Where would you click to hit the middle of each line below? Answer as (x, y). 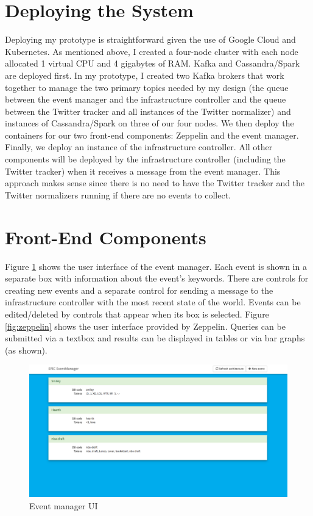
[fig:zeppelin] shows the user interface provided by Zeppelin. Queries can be (145, 326)
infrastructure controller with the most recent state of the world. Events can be (153, 302)
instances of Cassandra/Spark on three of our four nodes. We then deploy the (149, 123)
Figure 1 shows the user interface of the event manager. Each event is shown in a (156, 266)
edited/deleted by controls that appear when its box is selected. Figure (137, 314)
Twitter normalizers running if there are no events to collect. (118, 194)
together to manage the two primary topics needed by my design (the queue (147, 87)
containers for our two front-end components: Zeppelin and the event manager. (152, 135)
